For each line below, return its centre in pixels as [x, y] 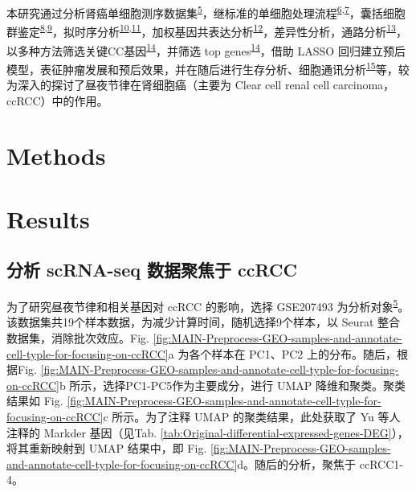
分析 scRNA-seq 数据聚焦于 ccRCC [152, 270]
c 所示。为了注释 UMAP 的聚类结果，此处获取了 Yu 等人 [252, 416]
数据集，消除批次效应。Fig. [78, 337]
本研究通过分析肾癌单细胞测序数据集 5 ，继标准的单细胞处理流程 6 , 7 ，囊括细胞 [206, 12]
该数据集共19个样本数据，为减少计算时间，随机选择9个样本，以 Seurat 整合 [204, 322]
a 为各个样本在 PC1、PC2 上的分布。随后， [283, 353]
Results [48, 218]
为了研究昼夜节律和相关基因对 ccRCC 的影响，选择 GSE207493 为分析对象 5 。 [208, 305]
